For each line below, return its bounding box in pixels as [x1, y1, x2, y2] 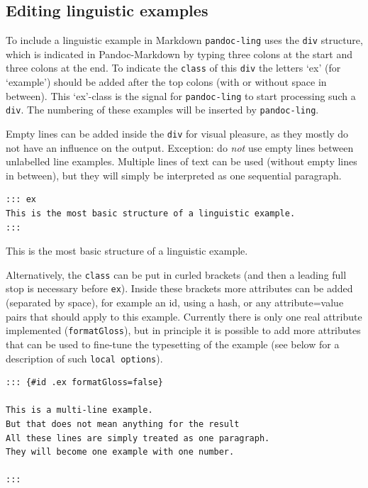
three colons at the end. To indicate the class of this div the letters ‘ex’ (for [6, 60, 341, 75]
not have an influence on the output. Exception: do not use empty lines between [6, 140, 354, 155]
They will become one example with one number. [6, 447, 235, 457]
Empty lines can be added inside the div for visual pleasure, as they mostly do [6, 126, 349, 141]
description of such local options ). [6, 350, 163, 365]
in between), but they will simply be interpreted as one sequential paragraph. [6, 167, 342, 182]
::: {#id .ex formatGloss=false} [6, 377, 163, 388]
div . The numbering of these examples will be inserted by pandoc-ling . [6, 102, 319, 117]
